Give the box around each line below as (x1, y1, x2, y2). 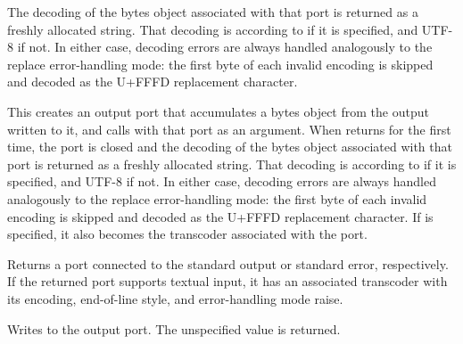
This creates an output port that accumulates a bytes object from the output (7, 102, 429, 120)
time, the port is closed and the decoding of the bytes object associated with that (7, 137, 452, 156)
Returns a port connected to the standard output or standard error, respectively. (7, 254, 449, 273)
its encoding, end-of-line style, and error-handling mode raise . (7, 289, 343, 307)
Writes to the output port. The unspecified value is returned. (7, 319, 341, 338)
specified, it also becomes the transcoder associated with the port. (7, 225, 368, 243)
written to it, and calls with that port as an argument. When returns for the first (7, 119, 451, 138)
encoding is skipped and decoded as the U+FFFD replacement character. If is (7, 207, 434, 225)
